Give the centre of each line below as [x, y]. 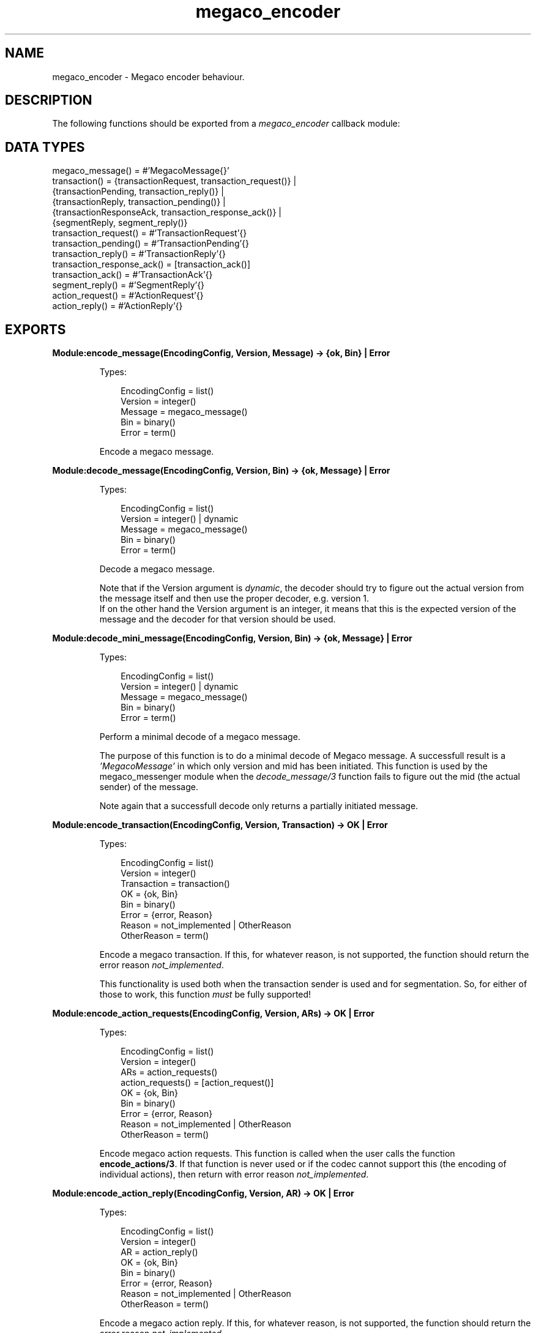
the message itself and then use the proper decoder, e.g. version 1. [234, 599]
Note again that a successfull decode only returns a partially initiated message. [259, 806]
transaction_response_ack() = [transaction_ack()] [151, 264]
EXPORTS [35, 329]
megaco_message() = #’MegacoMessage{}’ [141, 171]
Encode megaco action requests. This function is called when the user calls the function [277, 1154]
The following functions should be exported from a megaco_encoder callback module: [226, 124]
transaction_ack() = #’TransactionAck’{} [132, 275]
